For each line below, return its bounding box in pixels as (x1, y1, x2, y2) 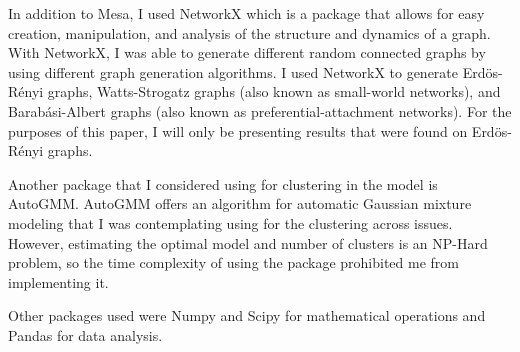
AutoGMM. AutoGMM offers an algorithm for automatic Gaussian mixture (8, 193, 472, 214)
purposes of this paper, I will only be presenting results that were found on (8, 120, 468, 141)
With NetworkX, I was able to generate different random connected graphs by (8, 42, 486, 63)
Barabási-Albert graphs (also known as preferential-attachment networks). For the (8, 100, 512, 121)
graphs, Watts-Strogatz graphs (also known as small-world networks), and (47, 81, 501, 102)
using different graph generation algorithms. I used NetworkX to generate (8, 61, 459, 82)
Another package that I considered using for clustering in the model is (8, 173, 438, 194)
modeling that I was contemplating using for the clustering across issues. (8, 212, 453, 233)
